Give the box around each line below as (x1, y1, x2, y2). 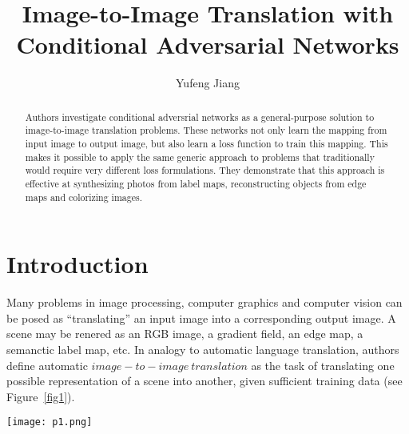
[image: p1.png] (6, 416, 93, 428)
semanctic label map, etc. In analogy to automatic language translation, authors (6, 341, 399, 358)
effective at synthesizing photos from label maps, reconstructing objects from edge (25, 176, 367, 190)
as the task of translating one (251, 356, 395, 373)
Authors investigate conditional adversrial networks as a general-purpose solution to (25, 110, 375, 123)
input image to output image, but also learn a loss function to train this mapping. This (25, 137, 388, 151)
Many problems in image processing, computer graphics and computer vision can (6, 294, 403, 311)
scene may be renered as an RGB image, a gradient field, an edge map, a (6, 325, 363, 342)
